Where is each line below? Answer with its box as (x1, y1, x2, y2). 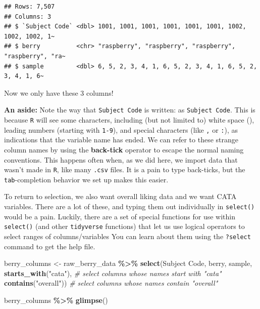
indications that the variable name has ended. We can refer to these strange (4, 134, 239, 145)
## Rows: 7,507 (4, 3, 55, 10)
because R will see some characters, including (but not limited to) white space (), (4, 114, 254, 125)
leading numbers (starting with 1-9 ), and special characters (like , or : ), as (4, 124, 238, 135)
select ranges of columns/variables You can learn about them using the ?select (4, 230, 251, 241)
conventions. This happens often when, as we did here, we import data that (4, 154, 238, 165)
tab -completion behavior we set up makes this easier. (4, 174, 169, 184)
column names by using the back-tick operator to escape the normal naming (4, 144, 244, 154)
